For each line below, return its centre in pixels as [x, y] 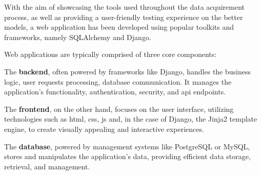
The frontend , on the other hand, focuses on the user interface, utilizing [119, 109]
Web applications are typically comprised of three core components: [111, 54]
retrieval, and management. [47, 166]
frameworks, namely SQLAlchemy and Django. [78, 37]
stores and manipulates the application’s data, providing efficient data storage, [127, 156]
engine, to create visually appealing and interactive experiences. [104, 129]
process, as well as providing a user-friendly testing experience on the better [124, 17]
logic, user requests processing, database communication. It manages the [118, 81]
